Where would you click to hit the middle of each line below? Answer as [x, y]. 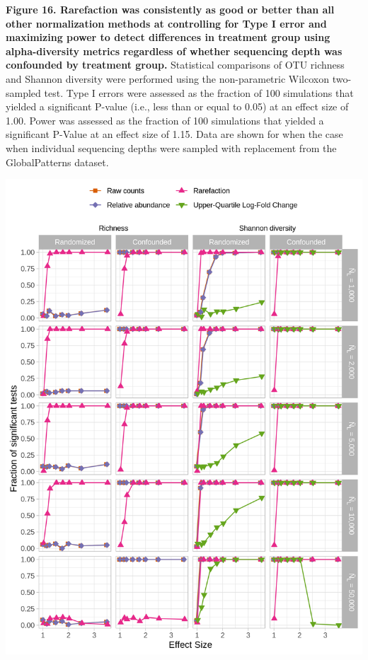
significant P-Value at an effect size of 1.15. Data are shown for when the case [174, 134]
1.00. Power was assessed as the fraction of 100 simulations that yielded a [165, 120]
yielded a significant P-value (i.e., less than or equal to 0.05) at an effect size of [177, 106]
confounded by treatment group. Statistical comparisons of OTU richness [175, 65]
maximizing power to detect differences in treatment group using [168, 37]
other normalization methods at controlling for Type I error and [166, 23]
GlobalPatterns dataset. [57, 162]
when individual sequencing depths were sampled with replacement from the [171, 147]
